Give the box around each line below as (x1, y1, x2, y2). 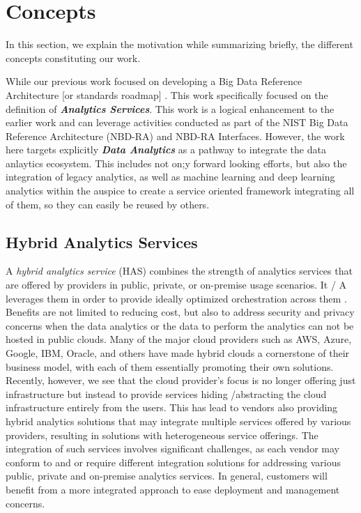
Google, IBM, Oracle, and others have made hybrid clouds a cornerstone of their (6, 346, 350, 360)
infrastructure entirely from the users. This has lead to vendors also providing (6, 400, 338, 415)
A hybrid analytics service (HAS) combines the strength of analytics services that (6, 263, 353, 278)
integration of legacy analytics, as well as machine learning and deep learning (6, 169, 335, 184)
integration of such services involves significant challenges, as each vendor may (6, 441, 339, 456)
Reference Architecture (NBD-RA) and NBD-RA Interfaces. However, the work (6, 128, 345, 143)
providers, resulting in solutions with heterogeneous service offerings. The (6, 427, 318, 442)
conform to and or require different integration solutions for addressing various (6, 454, 341, 469)
